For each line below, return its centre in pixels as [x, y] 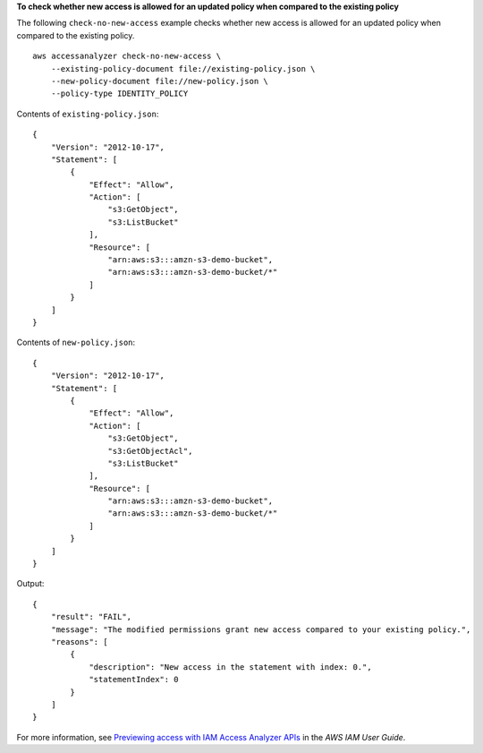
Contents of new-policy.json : [76, 342]
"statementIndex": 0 [134, 680]
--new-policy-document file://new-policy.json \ [159, 81]
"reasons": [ [79, 642]
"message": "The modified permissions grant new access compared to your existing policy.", [261, 629]
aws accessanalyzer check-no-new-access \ [127, 56]
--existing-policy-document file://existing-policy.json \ [183, 68]
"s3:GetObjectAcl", [150, 451]
